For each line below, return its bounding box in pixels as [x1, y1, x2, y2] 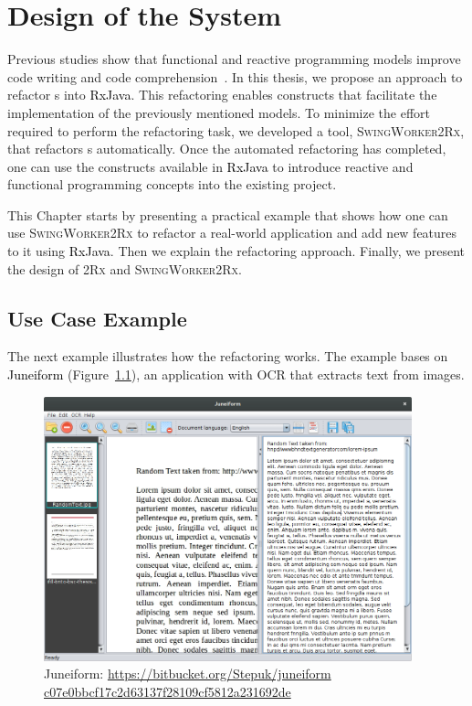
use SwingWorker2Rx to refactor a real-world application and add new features [7, 223, 457, 242]
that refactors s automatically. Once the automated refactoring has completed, [7, 139, 446, 158]
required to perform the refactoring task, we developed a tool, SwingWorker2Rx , [7, 121, 465, 140]
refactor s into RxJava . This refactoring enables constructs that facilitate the [7, 85, 437, 104]
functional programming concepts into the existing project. [7, 175, 337, 194]
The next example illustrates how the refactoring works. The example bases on [7, 347, 448, 366]
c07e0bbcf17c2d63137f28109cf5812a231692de [44, 681, 291, 701]
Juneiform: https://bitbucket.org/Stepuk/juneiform [44, 664, 331, 683]
